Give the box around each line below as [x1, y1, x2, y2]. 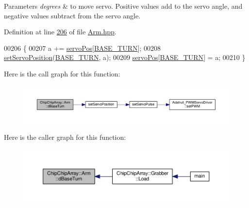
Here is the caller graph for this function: [4, 132, 126, 142]
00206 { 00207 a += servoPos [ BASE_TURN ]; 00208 [4, 43, 161, 53]
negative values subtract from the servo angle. [4, 10, 141, 20]
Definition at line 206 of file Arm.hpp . [4, 27, 116, 37]
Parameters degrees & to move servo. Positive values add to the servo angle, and [4, 1, 243, 11]
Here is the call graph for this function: [4, 68, 120, 78]
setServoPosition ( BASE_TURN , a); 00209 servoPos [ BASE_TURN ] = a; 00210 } [4, 52, 246, 62]
